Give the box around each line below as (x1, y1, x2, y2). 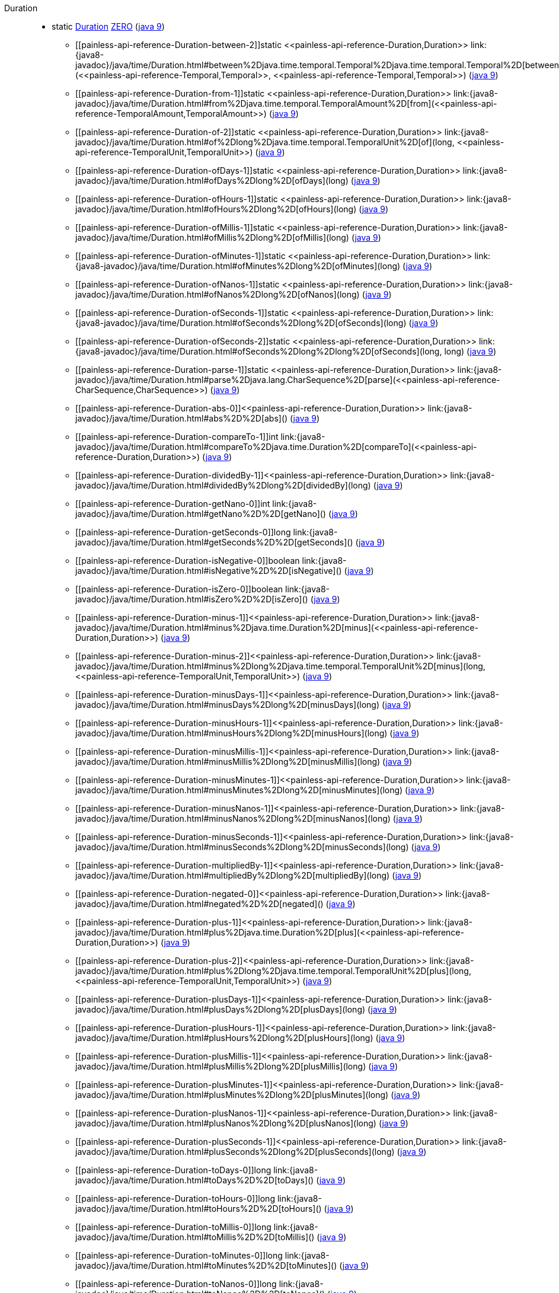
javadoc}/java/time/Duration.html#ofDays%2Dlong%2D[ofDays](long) (75, 175, 349, 186)
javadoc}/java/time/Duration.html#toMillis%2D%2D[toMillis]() (75, 1232, 315, 1242)
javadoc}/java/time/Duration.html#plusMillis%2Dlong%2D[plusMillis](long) (75, 1061, 366, 1071)
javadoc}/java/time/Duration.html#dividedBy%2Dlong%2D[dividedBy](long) (75, 480, 371, 490)
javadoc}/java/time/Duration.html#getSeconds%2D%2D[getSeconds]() (75, 537, 353, 547)
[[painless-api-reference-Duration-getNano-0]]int (75, 499, 270, 509)
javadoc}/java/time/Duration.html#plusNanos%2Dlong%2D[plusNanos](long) (75, 1118, 376, 1128)
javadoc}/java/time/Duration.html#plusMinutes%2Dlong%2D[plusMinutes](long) (75, 1090, 389, 1100)
